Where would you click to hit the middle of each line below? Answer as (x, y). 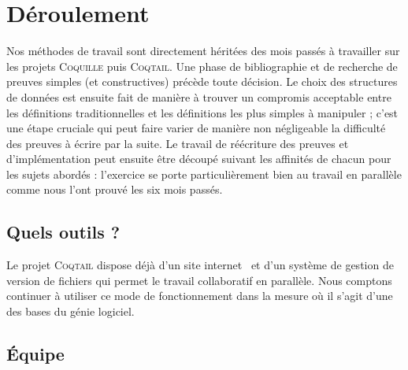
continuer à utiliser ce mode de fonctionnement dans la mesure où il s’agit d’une (200, 296)
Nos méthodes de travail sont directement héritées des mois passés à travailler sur (203, 51)
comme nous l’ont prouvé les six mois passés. (115, 189)
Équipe (35, 354)
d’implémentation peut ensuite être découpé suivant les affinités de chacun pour (199, 159)
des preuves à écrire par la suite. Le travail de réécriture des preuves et (178, 143)
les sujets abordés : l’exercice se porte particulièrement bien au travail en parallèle (204, 174)
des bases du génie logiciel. (70, 311)
